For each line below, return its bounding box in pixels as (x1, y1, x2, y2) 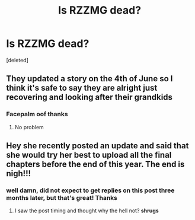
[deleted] (6, 56, 28, 63)
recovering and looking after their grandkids (6, 93, 173, 103)
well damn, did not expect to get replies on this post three (6, 186, 175, 195)
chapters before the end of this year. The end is (6, 160, 185, 170)
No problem (14, 123, 44, 130)
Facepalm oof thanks (6, 110, 68, 119)
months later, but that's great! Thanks (6, 193, 117, 202)
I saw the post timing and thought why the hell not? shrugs (14, 207, 159, 214)
